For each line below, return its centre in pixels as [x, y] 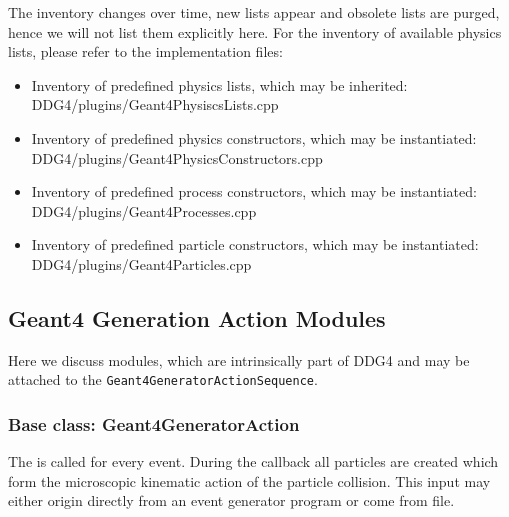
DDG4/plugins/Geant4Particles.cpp [141, 263]
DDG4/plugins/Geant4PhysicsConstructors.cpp [177, 157]
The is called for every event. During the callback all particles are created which [253, 461]
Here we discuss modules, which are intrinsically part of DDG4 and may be [239, 359]
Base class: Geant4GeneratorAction [154, 423]
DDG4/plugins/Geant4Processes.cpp [144, 210]
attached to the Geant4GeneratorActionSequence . [163, 379]
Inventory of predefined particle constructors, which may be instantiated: [255, 244]
